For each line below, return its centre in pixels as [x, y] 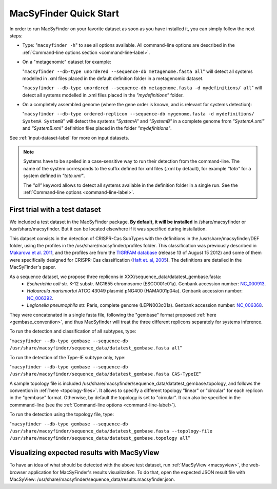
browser [18, 472]
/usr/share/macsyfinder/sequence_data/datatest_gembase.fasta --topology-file [111, 431]
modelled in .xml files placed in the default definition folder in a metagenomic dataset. [113, 78]
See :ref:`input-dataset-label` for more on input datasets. [69, 138]
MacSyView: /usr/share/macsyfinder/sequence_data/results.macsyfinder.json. [92, 479]
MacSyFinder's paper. [33, 267]
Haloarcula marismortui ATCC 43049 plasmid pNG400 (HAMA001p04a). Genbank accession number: [135, 291]
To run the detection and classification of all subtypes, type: [73, 331]
